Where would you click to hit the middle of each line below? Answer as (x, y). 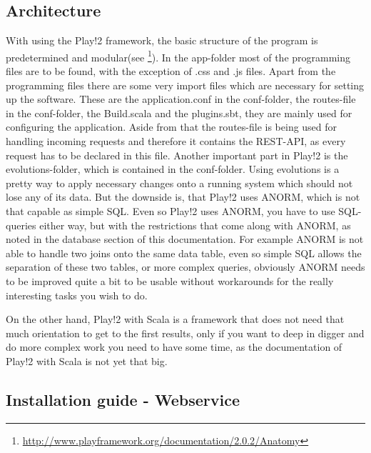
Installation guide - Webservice (123, 399)
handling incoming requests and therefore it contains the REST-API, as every (176, 141)
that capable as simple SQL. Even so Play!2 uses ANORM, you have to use (171, 210)
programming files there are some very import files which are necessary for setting (185, 85)
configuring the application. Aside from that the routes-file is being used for (172, 127)
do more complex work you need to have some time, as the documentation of (174, 347)
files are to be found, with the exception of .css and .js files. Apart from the (171, 71)
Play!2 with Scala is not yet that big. (87, 360)
